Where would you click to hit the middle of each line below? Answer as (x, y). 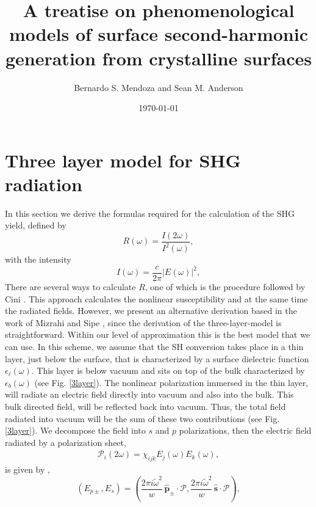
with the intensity (38, 259)
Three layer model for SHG (123, 160)
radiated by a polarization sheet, (66, 442)
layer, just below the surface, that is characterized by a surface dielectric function (157, 358)
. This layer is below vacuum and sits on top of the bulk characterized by (168, 370)
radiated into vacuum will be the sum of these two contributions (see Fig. (142, 418)
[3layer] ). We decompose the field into (75, 430)
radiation (44, 184)
